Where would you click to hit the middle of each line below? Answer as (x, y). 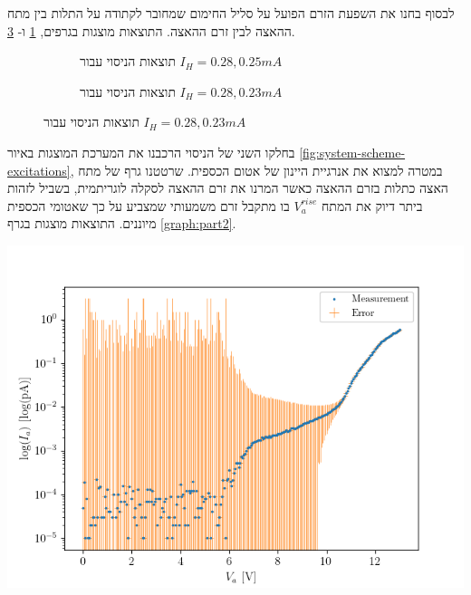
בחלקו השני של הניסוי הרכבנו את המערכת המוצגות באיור (151, 152)
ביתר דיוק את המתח (372, 205)
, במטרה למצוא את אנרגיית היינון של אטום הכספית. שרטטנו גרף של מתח (256, 170)
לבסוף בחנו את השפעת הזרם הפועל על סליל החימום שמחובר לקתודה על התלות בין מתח (231, 13)
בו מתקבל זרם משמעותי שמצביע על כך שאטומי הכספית (149, 205)
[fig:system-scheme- (352, 152)
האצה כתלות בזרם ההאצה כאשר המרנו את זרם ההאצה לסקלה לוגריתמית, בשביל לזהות (228, 188)
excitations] (39, 170)
